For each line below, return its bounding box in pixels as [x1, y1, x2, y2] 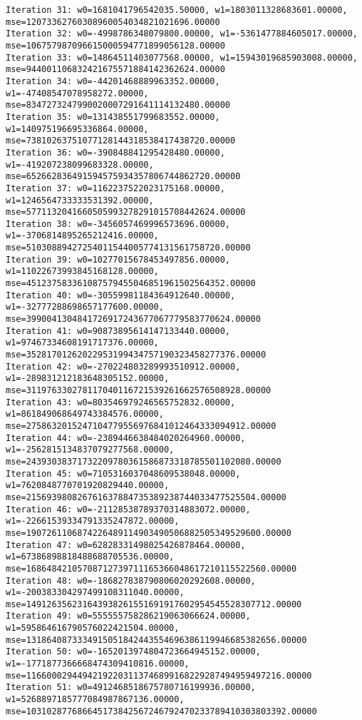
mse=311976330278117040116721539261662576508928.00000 [6, 385, 271, 395]
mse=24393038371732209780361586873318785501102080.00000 [6, 456, 281, 467]
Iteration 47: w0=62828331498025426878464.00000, [6, 539, 246, 550]
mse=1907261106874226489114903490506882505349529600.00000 [6, 527, 291, 538]
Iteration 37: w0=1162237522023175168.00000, [6, 183, 225, 193]
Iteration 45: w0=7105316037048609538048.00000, [6, 468, 241, 479]
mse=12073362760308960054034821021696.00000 [6, 16, 220, 27]
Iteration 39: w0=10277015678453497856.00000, [6, 254, 230, 265]
